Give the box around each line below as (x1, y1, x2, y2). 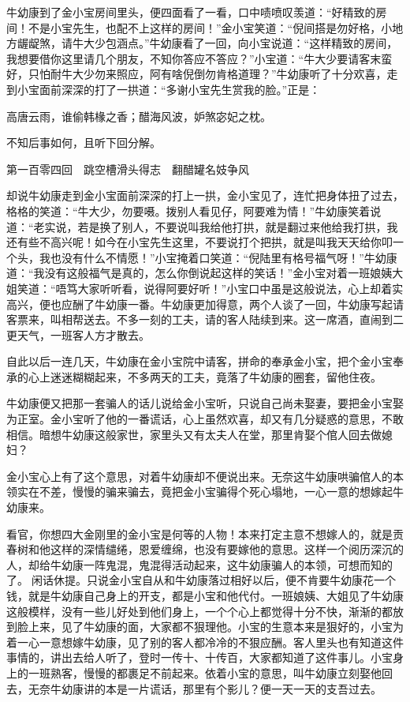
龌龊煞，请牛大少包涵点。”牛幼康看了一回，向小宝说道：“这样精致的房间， (17, 35, 398, 51)
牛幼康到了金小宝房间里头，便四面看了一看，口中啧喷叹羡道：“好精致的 (6, 4, 376, 20)
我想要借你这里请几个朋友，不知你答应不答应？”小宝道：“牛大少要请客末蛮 (6, 50, 393, 66)
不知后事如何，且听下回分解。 (6, 134, 161, 151)
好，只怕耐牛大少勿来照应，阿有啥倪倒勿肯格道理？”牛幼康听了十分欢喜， (6, 66, 387, 82)
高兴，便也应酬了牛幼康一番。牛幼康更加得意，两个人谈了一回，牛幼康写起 (6, 295, 393, 312)
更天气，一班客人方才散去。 (6, 326, 150, 343)
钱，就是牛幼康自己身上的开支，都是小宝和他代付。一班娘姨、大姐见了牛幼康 (6, 588, 404, 603)
